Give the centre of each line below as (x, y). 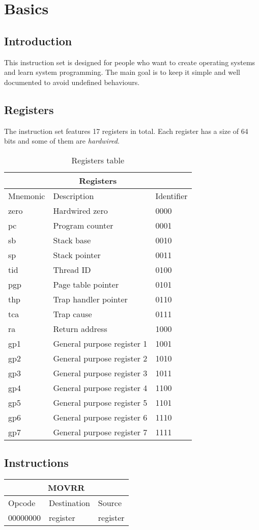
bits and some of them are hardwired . (62, 141)
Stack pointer (77, 255)
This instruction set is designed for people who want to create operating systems (130, 62)
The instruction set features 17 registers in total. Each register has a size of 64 (126, 131)
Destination (69, 503)
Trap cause (73, 314)
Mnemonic (27, 196)
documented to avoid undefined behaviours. (72, 82)
